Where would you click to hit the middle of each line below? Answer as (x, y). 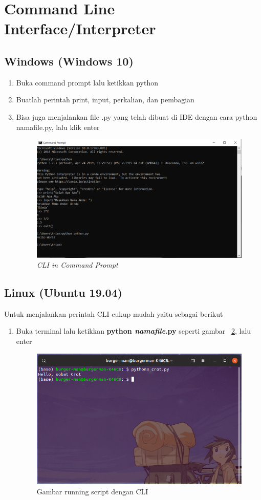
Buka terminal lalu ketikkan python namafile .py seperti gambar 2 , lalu (134, 331)
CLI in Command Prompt (77, 265)
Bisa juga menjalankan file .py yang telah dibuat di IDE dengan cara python (137, 116)
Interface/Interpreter (80, 28)
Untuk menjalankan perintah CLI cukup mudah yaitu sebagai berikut (114, 313)
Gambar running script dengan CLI (92, 491)
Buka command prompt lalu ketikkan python (87, 82)
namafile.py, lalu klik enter (58, 127)
